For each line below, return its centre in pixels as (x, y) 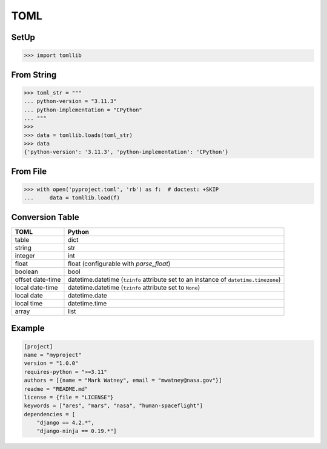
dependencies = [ (50, 414)
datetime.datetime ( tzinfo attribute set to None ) (134, 287)
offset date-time (38, 279)
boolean (27, 271)
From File (29, 171)
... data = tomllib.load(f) (72, 198)
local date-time (36, 287)
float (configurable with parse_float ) (119, 264)
